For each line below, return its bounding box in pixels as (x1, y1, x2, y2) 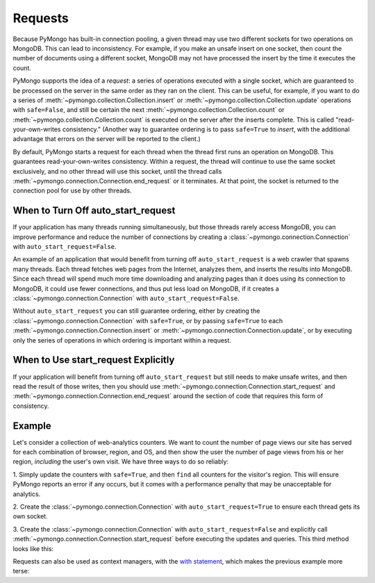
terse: (12, 567, 30, 575)
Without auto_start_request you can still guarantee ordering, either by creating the (12, 306, 260, 315)
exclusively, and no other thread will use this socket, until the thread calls (12, 167, 222, 175)
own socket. (12, 512, 48, 520)
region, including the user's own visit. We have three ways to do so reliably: (12, 457, 229, 466)
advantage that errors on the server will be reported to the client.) (12, 135, 201, 143)
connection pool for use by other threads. (12, 186, 132, 195)
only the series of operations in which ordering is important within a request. (12, 336, 232, 344)
